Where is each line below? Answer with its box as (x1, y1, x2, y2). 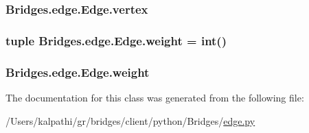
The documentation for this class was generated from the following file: (5, 90, 304, 104)
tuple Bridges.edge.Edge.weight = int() (5, 32, 227, 49)
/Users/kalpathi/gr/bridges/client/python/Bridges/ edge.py (5, 113, 255, 128)
